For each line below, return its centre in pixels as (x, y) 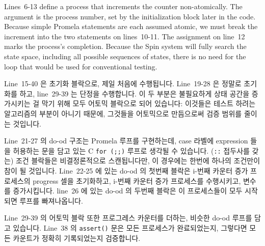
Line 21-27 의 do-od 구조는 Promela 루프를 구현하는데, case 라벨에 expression (126, 141)
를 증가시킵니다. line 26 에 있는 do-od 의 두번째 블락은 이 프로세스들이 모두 (123, 191)
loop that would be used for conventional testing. (81, 66)
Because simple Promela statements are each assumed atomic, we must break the (131, 26)
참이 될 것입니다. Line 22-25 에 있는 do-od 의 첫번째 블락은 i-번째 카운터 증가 (126, 170)
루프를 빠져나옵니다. (51, 200)
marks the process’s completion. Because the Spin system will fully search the (125, 46)
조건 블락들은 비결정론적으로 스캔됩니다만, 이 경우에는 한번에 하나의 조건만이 (138, 161)
